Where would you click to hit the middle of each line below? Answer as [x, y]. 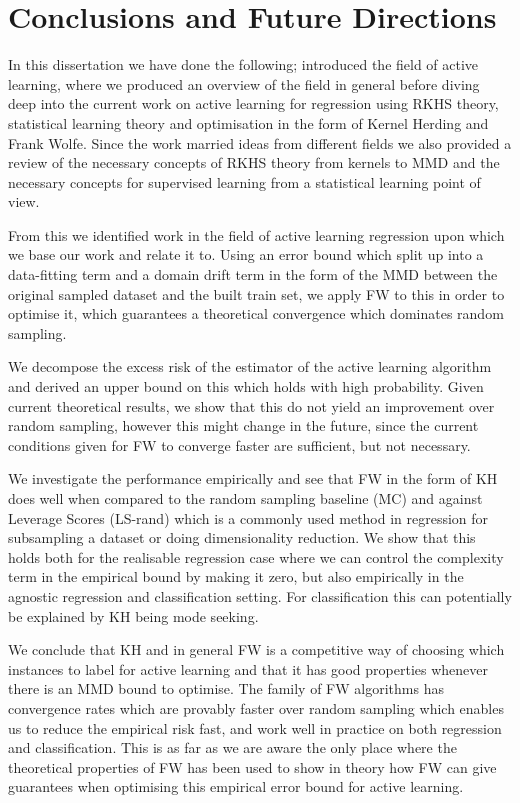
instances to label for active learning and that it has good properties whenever [248, 668]
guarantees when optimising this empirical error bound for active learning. [236, 786]
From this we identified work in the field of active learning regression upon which [256, 234]
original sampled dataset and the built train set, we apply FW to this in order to [256, 293]
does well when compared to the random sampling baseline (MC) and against [245, 498]
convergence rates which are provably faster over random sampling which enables [256, 707]
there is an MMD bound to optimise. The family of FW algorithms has [226, 688]
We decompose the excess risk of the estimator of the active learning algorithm [250, 366]
